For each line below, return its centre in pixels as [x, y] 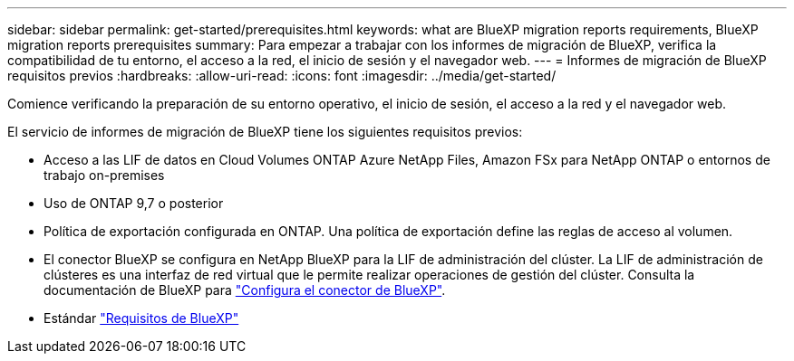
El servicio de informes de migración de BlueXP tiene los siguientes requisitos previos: [265, 132]
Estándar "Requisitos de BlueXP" [141, 318]
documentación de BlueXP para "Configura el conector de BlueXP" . [245, 290]
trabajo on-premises [104, 175]
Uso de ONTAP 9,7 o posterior [134, 203]
